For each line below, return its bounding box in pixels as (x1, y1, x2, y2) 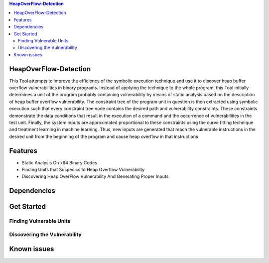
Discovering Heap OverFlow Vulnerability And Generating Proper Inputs (21, 173, 169, 179)
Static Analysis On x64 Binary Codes (21, 159, 97, 165)
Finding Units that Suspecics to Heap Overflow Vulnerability (21, 167, 145, 173)
